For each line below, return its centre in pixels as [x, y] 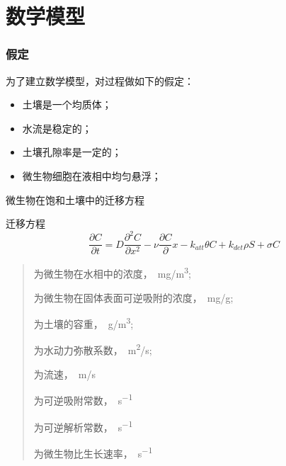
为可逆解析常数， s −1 [83, 426]
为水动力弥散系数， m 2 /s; [93, 349]
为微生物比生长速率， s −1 [93, 452]
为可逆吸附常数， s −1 [83, 399]
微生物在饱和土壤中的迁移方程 [75, 199]
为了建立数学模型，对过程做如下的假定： [100, 80]
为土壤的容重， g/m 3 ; [84, 323]
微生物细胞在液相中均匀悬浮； [92, 175]
